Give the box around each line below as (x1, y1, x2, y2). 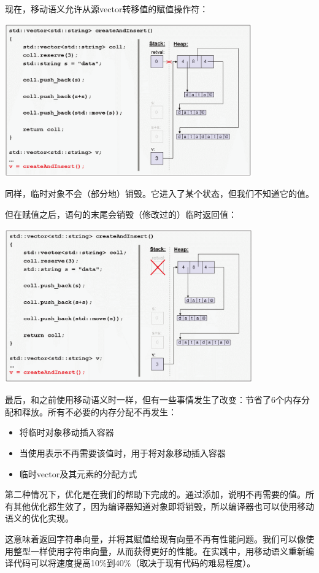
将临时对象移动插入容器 (19, 426, 114, 439)
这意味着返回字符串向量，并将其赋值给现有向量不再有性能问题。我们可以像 (5, 532, 306, 545)
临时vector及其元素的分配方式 (19, 467, 137, 480)
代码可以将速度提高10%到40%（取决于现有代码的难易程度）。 (13, 556, 256, 569)
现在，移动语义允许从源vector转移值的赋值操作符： (5, 2, 209, 15)
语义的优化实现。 (5, 512, 74, 525)
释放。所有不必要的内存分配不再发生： (21, 405, 177, 418)
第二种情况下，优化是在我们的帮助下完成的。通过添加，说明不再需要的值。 (5, 488, 306, 501)
